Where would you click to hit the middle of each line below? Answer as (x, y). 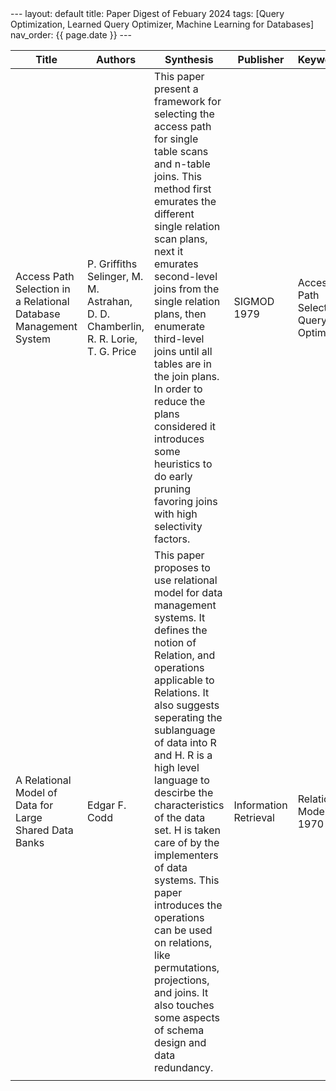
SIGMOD (254, 301)
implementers (186, 855)
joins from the (187, 289)
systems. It (180, 617)
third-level (179, 339)
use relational (186, 580)
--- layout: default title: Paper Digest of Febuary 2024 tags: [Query (147, 13)
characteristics (189, 805)
